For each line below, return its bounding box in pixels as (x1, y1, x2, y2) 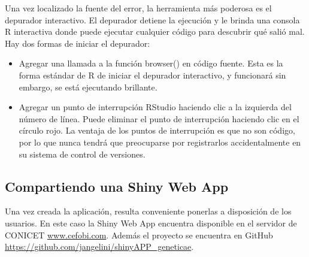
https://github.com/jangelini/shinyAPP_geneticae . (5, 240, 194, 253)
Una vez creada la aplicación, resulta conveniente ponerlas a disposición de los (5, 205, 292, 217)
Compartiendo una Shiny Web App (5, 177, 229, 195)
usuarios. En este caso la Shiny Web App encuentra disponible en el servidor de (5, 216, 297, 229)
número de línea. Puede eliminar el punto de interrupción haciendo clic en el (19, 112, 299, 125)
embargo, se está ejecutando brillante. (19, 80, 157, 93)
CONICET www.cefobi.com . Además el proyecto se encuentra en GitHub (5, 228, 273, 241)
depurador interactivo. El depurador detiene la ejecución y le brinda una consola (5, 13, 300, 26)
